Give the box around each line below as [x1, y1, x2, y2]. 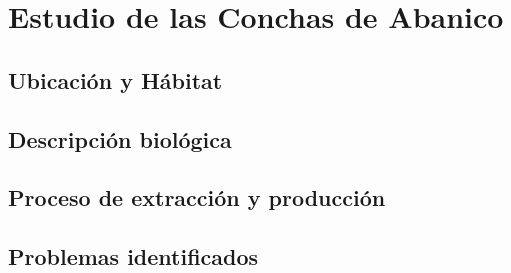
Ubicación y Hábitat [8, 64, 223, 95]
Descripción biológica [8, 123, 232, 154]
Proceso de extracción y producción [8, 182, 386, 213]
